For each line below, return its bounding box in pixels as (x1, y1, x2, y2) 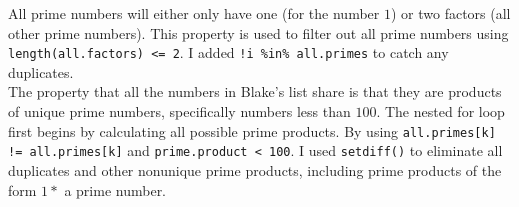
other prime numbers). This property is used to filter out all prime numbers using (8, 22, 509, 43)
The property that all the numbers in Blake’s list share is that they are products (8, 81, 502, 102)
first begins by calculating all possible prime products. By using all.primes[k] (8, 120, 496, 141)
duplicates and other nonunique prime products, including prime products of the (8, 159, 502, 180)
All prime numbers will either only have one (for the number (8, 3, 380, 23)
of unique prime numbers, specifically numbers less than (8, 101, 351, 122)
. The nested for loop (376, 101, 505, 122)
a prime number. (64, 179, 167, 200)
